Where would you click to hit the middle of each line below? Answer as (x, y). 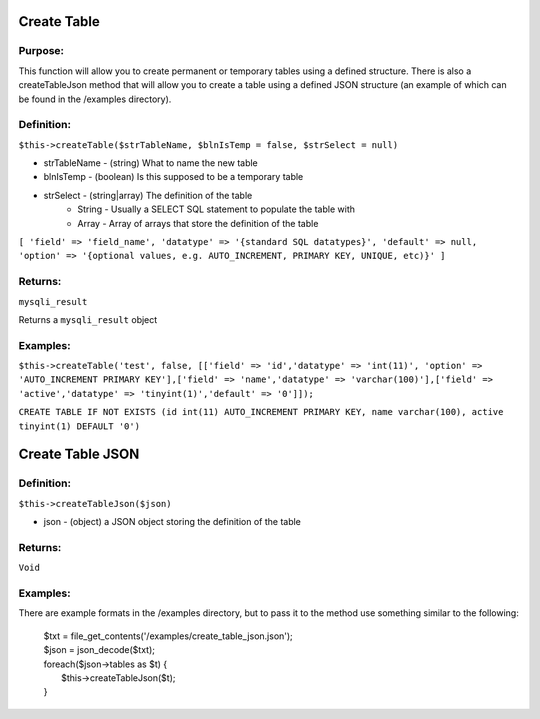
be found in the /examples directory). (95, 99)
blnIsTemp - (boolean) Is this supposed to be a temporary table (173, 177)
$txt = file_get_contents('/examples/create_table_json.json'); (168, 636)
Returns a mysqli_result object (88, 319)
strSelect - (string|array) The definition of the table (148, 195)
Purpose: (41, 51)
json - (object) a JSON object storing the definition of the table (172, 522)
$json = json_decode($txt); (99, 650)
